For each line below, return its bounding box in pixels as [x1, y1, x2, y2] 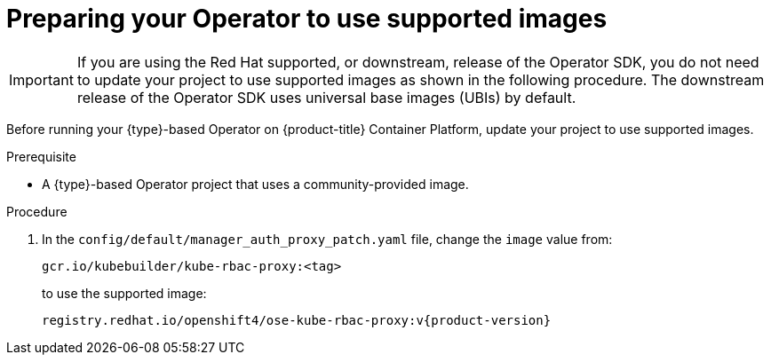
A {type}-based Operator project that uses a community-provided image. [42, 176, 469, 192]
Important [9, 70, 74, 89]
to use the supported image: [42, 285, 207, 301]
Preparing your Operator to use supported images [6, 4, 608, 34]
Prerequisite [6, 148, 76, 164]
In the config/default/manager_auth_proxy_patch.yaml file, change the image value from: [42, 231, 613, 247]
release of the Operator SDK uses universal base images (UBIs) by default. [76, 88, 576, 106]
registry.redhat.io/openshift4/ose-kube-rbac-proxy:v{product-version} [42, 312, 552, 327]
